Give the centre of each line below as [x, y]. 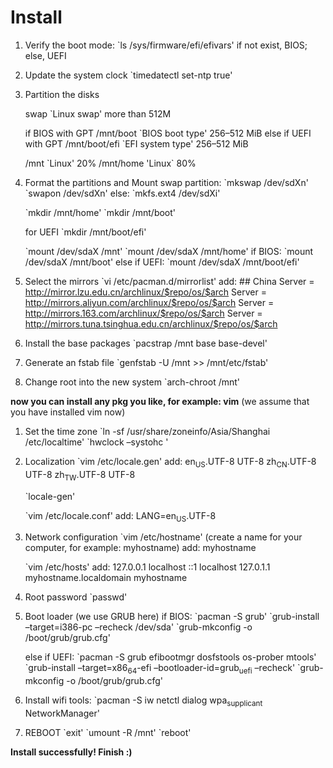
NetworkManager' [62, 713]
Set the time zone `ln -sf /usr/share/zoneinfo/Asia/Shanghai [147, 431]
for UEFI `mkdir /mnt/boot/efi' [85, 232]
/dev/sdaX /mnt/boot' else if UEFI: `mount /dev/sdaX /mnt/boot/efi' [162, 262]
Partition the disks [62, 94]
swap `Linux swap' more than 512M [98, 113]
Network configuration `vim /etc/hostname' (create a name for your [163, 537]
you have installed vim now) [68, 412]
